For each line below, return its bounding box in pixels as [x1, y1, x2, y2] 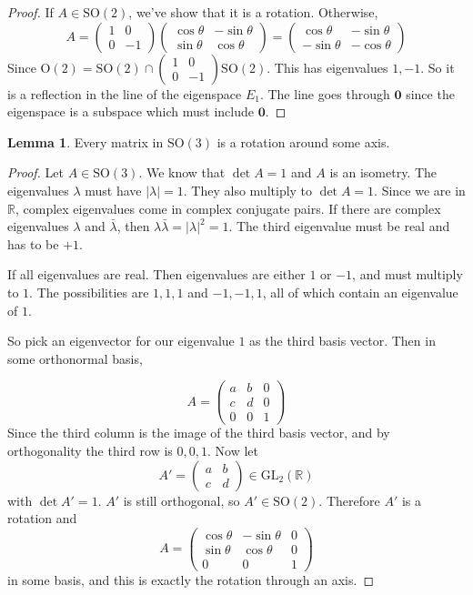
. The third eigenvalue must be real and [228, 217, 450, 236]
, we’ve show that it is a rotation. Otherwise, [128, 3, 378, 21]
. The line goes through [259, 84, 390, 103]
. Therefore [318, 490, 380, 509]
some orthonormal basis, [7, 348, 143, 368]
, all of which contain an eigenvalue [262, 282, 458, 301]
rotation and [7, 509, 77, 528]
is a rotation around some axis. [216, 132, 390, 151]
